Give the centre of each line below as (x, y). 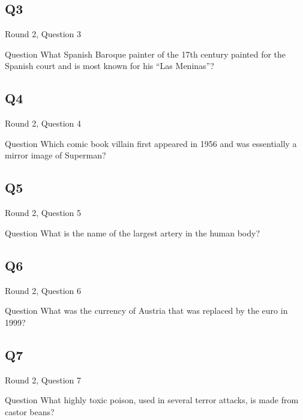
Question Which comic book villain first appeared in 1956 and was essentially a (151, 143)
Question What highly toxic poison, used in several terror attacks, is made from (152, 400)
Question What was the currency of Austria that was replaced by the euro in (146, 310)
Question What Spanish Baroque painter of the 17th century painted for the (145, 54)
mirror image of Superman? (55, 155)
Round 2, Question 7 (43, 379)
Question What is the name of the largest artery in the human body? (133, 232)
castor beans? (30, 411)
